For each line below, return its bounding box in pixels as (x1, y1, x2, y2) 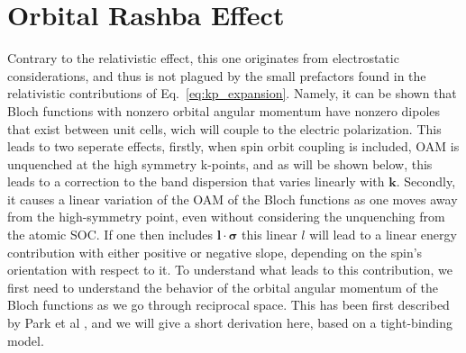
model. (7, 330, 44, 349)
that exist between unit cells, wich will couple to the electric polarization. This (7, 119, 442, 138)
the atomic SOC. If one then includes (7, 225, 213, 244)
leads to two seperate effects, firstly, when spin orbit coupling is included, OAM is (7, 137, 460, 156)
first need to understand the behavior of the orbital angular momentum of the (7, 277, 438, 296)
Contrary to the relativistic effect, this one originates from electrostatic (7, 49, 399, 68)
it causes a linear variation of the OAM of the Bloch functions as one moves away (7, 189, 458, 208)
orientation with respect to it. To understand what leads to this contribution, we (7, 260, 452, 279)
